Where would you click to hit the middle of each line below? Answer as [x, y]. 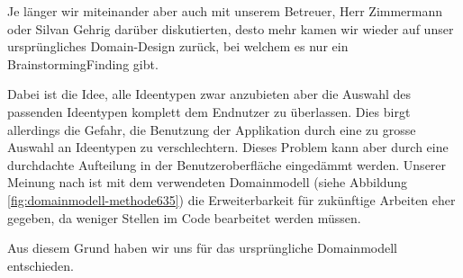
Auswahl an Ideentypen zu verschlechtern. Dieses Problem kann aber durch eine [228, 147]
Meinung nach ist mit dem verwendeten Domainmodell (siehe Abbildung [208, 182]
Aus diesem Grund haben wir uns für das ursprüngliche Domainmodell [202, 248]
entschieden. [41, 265]
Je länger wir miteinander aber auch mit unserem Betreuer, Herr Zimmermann [225, 11]
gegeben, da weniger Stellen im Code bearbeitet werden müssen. [184, 217]
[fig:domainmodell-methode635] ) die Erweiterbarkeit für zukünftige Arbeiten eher [231, 199]
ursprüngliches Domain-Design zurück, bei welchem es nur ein [178, 46]
